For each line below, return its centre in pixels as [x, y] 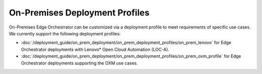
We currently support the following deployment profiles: [65, 33]
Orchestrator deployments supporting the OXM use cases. [80, 63]
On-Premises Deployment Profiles [79, 13]
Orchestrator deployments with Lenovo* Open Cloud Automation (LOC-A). [95, 49]
